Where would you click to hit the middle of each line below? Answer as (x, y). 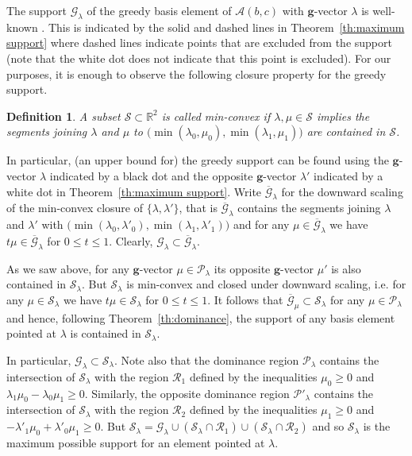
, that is (198, 208)
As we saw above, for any (68, 268)
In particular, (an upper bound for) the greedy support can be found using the (198, 160)
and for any (261, 224)
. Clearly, (131, 240)
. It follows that (245, 299)
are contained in (346, 131)
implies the (343, 116)
